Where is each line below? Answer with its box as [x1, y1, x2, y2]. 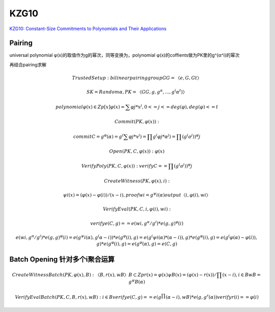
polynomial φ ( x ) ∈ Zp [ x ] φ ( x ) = [55, 104, 125, 110]
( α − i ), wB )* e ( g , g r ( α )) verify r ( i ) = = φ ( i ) [166, 294, 259, 300]
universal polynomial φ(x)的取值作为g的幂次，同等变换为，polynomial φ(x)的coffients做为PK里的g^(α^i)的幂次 [9, 52, 240, 58]
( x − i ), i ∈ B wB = [222, 272, 261, 278]
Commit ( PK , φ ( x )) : [115, 119, 159, 125]
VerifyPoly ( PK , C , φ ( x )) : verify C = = [81, 163, 168, 169]
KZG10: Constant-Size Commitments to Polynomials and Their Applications [9, 26, 167, 32]
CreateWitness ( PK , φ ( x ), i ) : [104, 178, 170, 184]
